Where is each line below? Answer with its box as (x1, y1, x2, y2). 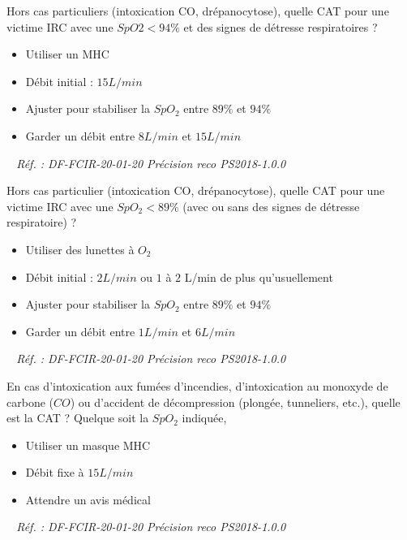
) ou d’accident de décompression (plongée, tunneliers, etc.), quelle (70, 393, 401, 410)
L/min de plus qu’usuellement (184, 268, 333, 285)
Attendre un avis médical (25, 490, 151, 508)
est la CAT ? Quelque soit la (6, 409, 149, 426)
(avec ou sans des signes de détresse (182, 197, 360, 214)
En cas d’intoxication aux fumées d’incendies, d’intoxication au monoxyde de (6, 377, 388, 394)
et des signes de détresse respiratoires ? (183, 18, 378, 35)
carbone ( (6, 393, 54, 410)
